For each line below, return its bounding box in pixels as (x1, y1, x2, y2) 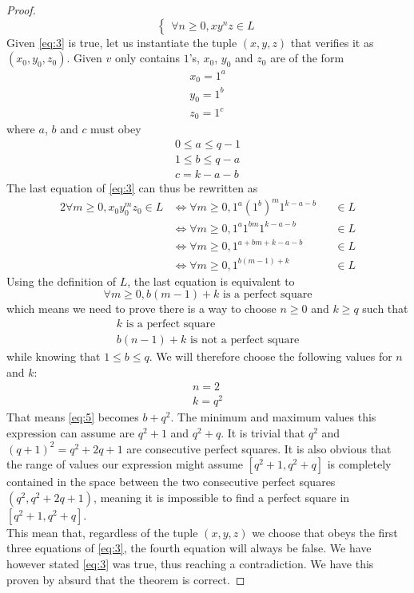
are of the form (270, 49, 344, 66)
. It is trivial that (221, 425, 305, 441)
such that (362, 300, 408, 317)
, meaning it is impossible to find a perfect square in (94, 488, 350, 505)
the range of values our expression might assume (6, 456, 244, 472)
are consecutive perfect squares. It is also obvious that (126, 440, 392, 457)
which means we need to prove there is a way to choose (6, 300, 277, 317)
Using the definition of (6, 272, 116, 289)
